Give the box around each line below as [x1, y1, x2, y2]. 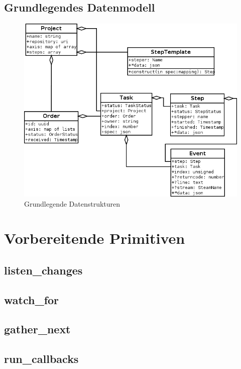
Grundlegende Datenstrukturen [24, 198, 120, 209]
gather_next [4, 321, 71, 337]
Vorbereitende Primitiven [4, 228, 185, 248]
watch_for [4, 292, 59, 307]
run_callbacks [4, 351, 79, 366]
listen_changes [4, 262, 83, 278]
